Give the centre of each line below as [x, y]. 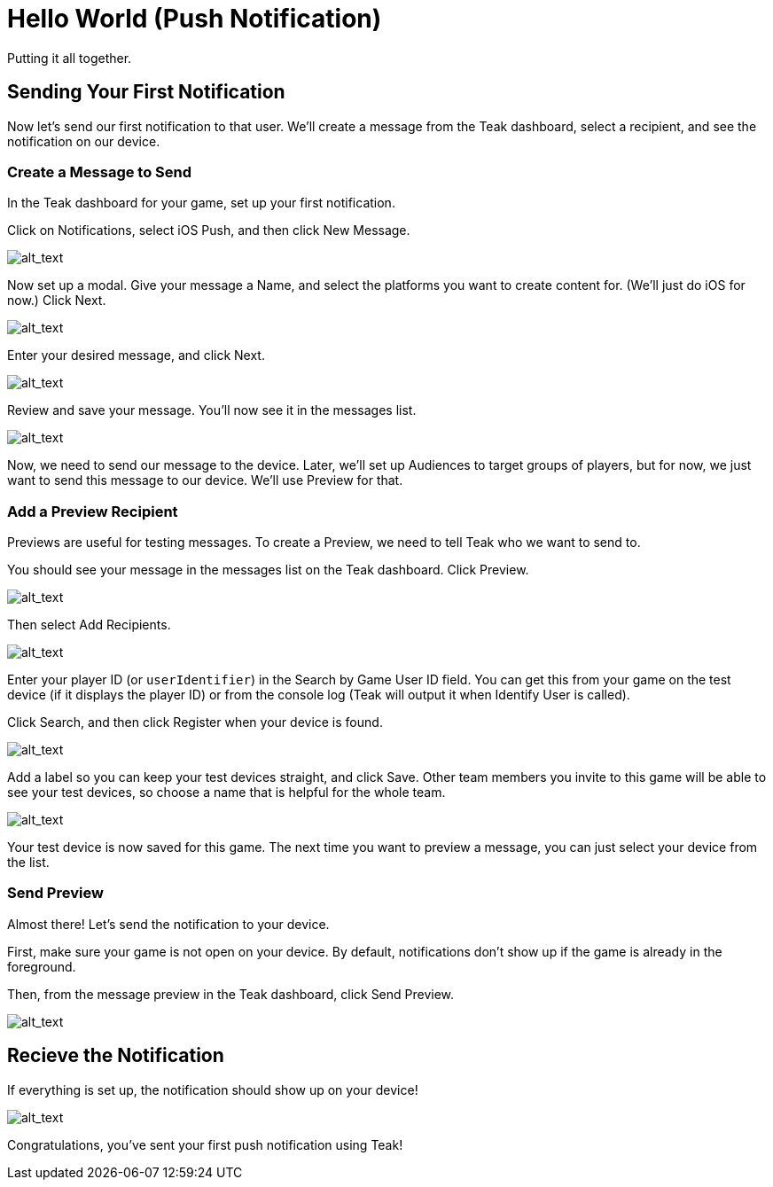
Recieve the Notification [116, 1056]
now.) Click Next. [57, 301]
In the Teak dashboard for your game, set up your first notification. [201, 203]
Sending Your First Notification [146, 92]
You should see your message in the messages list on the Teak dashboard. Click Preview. [268, 570]
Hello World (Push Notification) [195, 19]
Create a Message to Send [100, 172]
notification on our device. [84, 141]
